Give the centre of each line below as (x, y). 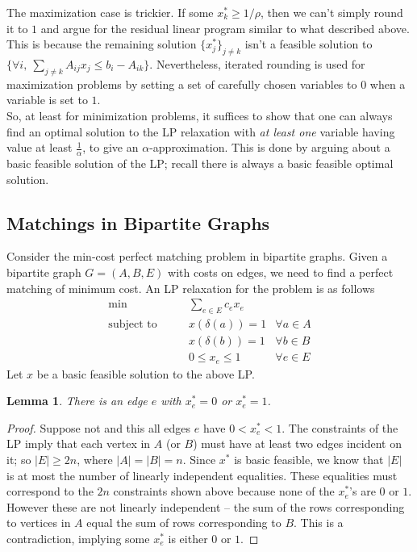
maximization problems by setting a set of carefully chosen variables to (182, 84)
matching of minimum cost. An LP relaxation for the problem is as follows (191, 288)
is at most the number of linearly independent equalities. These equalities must (202, 475)
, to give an (111, 147)
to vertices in (39, 523)
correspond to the (50, 491)
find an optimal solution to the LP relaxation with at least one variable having (201, 131)
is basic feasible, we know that (309, 459)
